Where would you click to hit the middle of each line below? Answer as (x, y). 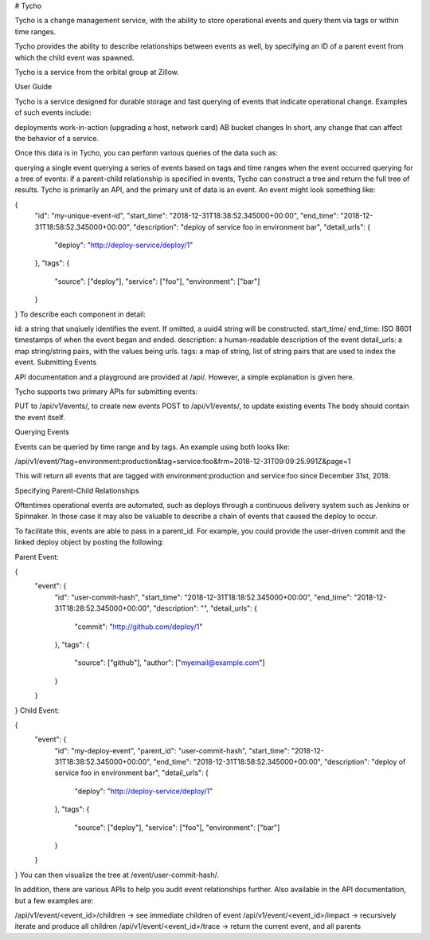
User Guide (33, 87)
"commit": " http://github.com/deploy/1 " (139, 627)
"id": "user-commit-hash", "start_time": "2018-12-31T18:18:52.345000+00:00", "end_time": (203, 597)
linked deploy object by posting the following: (89, 542)
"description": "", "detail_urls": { (205, 608)
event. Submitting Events (56, 362)
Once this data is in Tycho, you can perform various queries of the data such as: (147, 153)
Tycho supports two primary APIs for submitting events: (106, 391)
